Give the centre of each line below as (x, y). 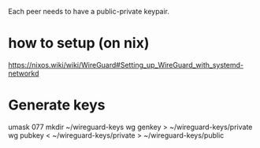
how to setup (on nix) (79, 43)
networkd (24, 73)
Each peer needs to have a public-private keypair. (89, 11)
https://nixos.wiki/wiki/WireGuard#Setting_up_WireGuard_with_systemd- (126, 65)
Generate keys (57, 105)
